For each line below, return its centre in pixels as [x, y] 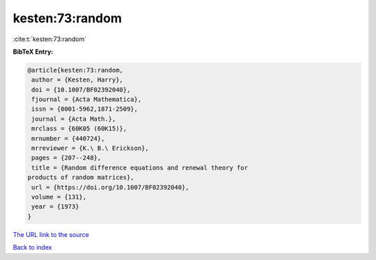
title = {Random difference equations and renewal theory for [140, 168]
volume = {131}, [59, 197]
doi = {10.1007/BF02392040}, [81, 90]
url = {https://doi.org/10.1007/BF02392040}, [110, 187]
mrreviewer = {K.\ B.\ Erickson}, [90, 148]
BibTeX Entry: [33, 52]
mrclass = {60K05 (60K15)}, [79, 129]
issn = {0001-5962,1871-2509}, [85, 109]
